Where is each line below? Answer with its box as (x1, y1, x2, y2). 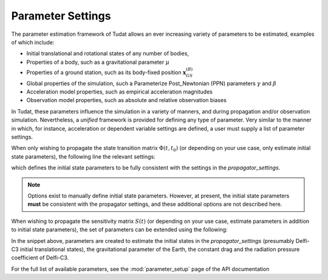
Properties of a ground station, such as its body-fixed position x (26, 69, 186, 76)
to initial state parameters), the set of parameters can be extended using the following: (11, 226, 228, 233)
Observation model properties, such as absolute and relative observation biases (26, 97, 227, 104)
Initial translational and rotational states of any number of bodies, (26, 50, 190, 57)
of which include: (11, 38, 55, 46)
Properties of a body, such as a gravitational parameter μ (26, 58, 170, 66)
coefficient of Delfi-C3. (11, 254, 69, 261)
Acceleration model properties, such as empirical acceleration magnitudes (26, 88, 213, 95)
